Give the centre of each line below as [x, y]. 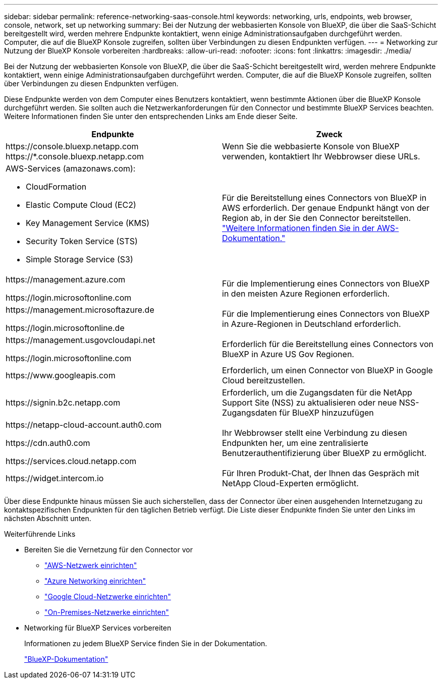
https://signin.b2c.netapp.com [63, 403]
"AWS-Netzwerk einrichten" [91, 565]
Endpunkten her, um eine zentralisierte [295, 443]
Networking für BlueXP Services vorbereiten [98, 628]
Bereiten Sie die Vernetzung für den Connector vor [108, 550]
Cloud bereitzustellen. [264, 380]
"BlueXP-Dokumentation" [66, 659]
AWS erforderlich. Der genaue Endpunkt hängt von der [326, 208]
